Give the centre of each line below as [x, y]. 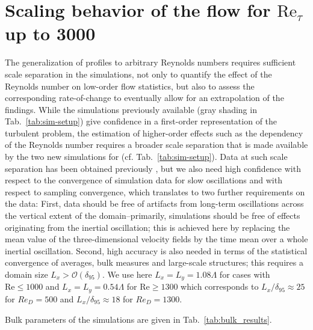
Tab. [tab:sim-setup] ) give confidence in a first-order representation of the [141, 121]
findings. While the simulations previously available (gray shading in [131, 109]
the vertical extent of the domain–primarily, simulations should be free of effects [153, 215]
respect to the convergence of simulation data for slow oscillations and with [144, 180]
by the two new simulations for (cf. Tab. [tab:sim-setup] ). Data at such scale [146, 157]
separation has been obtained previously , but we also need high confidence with [153, 168]
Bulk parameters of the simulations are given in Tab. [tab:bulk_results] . [138, 319]
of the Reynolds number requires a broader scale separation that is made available [156, 145]
